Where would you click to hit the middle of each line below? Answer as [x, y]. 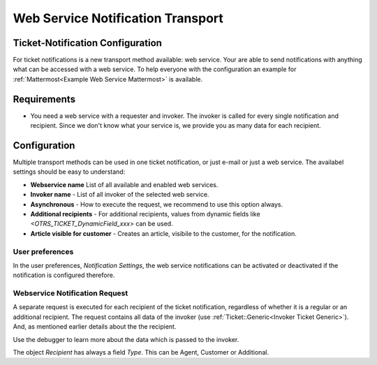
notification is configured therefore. [64, 275]
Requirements [44, 99]
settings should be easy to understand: [69, 172]
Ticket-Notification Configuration [87, 43]
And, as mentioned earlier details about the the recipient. [95, 327]
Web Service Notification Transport [118, 18]
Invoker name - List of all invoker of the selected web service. [120, 195]
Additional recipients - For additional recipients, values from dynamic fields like [146, 214]
